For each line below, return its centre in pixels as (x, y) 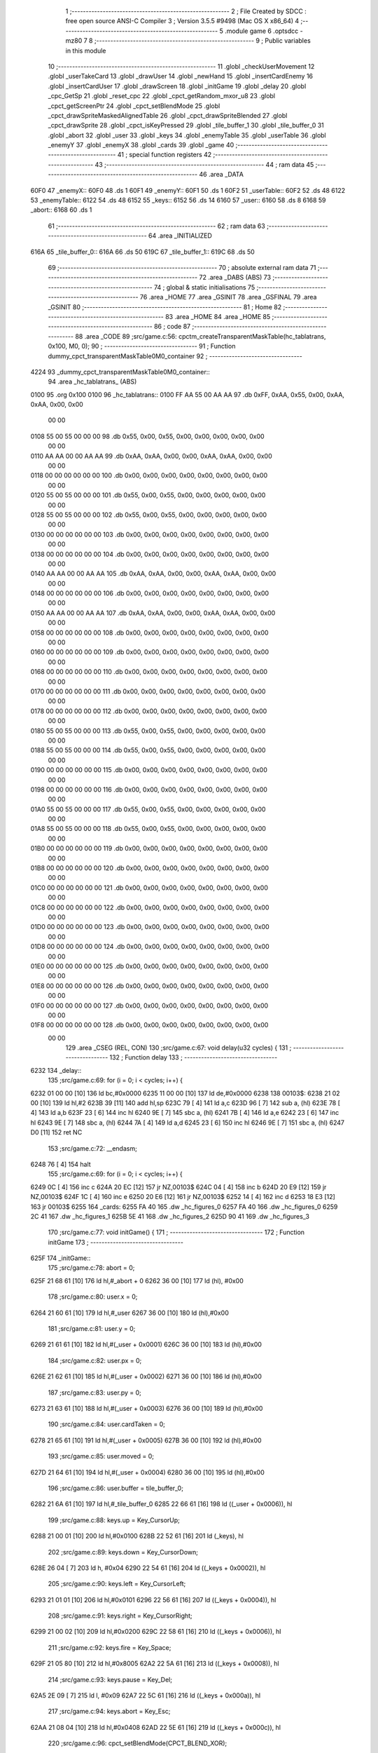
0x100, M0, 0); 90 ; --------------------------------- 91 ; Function (142, 346)
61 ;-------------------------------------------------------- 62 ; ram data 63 (156, 226)
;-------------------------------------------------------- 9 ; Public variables (202, 41)
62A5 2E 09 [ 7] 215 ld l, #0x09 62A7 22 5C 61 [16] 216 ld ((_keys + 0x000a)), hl (146, 1696)
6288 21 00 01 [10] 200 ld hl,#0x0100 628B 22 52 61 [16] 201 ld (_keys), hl (137, 1536)
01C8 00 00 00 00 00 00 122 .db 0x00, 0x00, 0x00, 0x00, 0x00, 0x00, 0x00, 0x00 (150, 907)
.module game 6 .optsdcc (261, 31)
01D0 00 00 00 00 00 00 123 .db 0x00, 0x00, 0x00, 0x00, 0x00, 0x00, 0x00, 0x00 (150, 927)
